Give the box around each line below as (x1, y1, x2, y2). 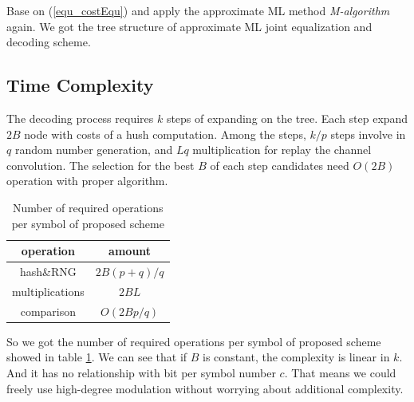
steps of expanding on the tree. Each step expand (166, 109, 408, 126)
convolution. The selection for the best (6, 156, 195, 173)
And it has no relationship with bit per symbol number (6, 364, 276, 380)
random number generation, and (14, 141, 173, 158)
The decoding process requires (6, 109, 154, 126)
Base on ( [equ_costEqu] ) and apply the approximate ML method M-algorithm (6, 2, 390, 18)
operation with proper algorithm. (6, 172, 168, 189)
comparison (20, 302, 77, 319)
